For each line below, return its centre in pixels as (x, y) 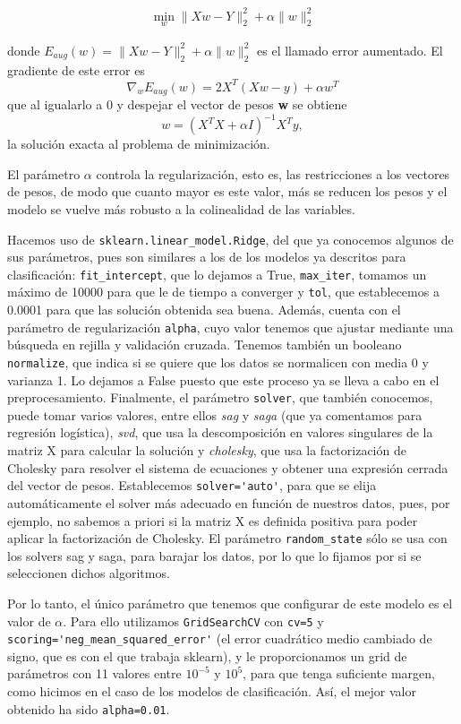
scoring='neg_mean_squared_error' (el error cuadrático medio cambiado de (220, 638)
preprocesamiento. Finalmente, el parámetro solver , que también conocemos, (220, 397)
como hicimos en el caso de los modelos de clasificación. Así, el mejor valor (212, 691)
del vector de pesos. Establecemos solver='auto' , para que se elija (192, 485)
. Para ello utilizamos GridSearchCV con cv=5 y (193, 621)
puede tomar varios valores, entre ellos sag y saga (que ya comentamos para (215, 414)
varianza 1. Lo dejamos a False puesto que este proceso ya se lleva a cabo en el (223, 379)
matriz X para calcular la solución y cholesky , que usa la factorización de (207, 450)
